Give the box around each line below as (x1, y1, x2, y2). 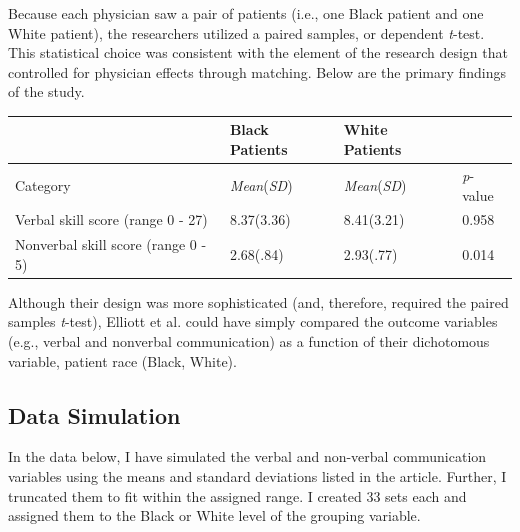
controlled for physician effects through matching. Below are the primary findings (8, 61, 507, 82)
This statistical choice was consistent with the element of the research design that (8, 42, 508, 63)
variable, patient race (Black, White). (8, 350, 237, 371)
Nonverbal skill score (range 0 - (15, 234, 207, 255)
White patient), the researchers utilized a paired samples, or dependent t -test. (8, 22, 485, 43)
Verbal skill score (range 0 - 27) (15, 209, 208, 230)
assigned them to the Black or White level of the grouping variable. (8, 505, 421, 526)
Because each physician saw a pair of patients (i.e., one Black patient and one (8, 3, 484, 23)
